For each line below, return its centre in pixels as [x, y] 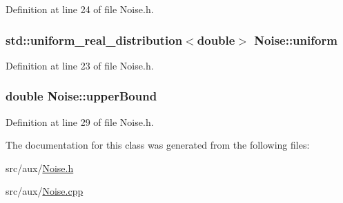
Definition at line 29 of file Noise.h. [80, 121]
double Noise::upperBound [81, 96]
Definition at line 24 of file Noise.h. [80, 9]
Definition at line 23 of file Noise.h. [80, 65]
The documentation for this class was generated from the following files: [158, 145]
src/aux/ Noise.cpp [45, 191]
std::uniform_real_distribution [94, 40]
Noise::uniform [296, 40]
